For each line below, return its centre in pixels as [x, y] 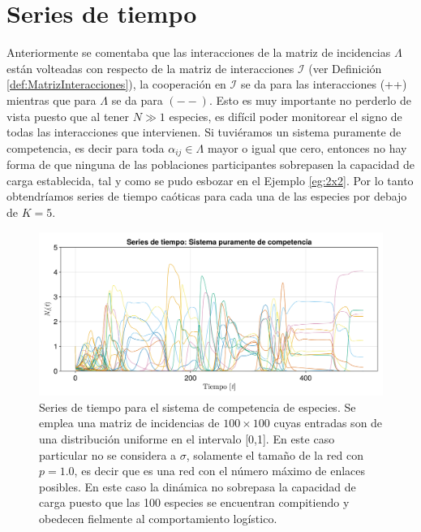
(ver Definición [345, 68]
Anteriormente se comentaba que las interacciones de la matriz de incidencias [199, 52]
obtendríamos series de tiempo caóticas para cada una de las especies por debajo [207, 196]
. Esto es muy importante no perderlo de [310, 99]
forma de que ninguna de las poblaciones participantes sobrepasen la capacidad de [210, 164]
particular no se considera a [108, 454]
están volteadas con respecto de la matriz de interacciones [150, 68]
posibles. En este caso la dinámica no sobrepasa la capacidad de [198, 486]
